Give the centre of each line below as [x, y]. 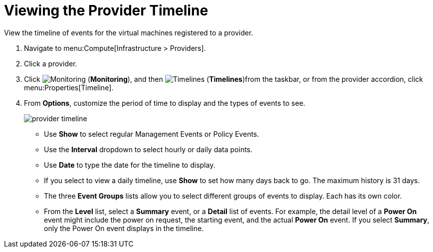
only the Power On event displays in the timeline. [124, 228]
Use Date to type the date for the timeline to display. [130, 165]
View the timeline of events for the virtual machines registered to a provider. [129, 32]
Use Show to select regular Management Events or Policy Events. [152, 134]
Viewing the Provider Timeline [106, 10]
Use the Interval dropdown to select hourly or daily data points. [148, 149]
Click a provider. [51, 63]
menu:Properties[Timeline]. [69, 87]
